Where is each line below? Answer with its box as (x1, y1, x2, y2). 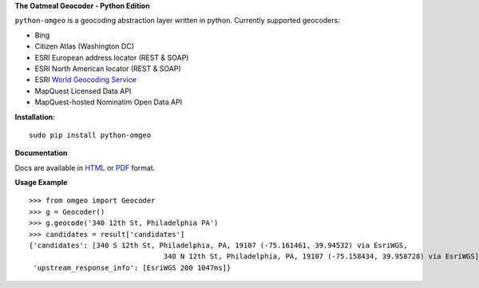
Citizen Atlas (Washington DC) (34, 41, 135, 51)
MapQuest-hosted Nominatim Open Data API (34, 97, 183, 107)
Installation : (14, 112, 55, 121)
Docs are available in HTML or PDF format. (14, 163, 156, 172)
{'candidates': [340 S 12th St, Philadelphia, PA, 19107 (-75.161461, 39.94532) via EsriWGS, (29, 241, 408, 251)
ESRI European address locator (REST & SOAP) (34, 53, 189, 62)
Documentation (14, 148, 68, 158)
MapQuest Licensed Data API (34, 86, 132, 96)
